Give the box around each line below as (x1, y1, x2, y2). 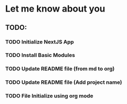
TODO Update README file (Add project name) (5, 79, 122, 86)
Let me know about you (5, 3, 105, 15)
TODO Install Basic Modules (5, 51, 75, 59)
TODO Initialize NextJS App (5, 38, 74, 45)
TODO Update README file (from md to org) (5, 65, 115, 72)
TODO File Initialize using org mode (5, 92, 94, 99)
